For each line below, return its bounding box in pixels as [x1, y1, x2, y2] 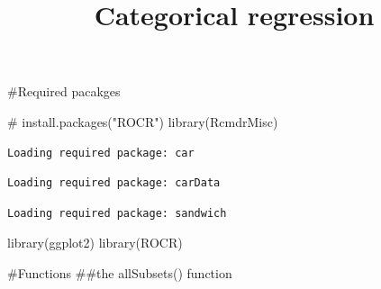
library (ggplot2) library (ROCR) [7, 233, 183, 252]
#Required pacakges [7, 82, 121, 101]
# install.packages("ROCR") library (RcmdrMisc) [7, 112, 278, 131]
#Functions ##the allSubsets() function [7, 263, 232, 282]
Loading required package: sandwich [7, 206, 227, 220]
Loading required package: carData [7, 176, 221, 190]
